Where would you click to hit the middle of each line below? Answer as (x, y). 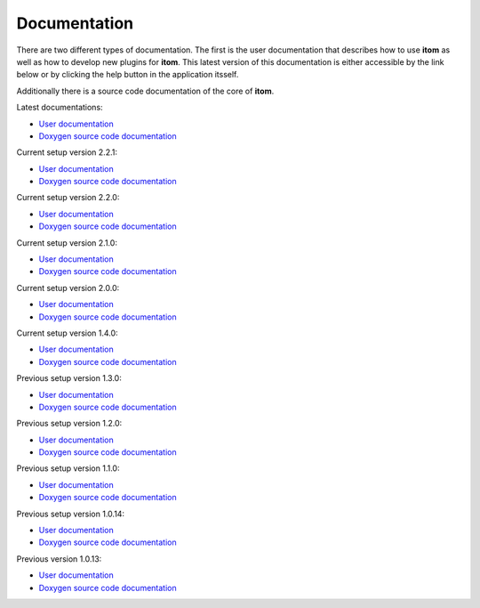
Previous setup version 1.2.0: (69, 424)
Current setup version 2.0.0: (68, 288)
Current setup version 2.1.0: (67, 243)
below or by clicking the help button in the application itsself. (128, 75)
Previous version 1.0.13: (59, 559)
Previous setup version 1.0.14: (70, 514)
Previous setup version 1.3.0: (69, 378)
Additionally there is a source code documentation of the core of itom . (145, 91)
